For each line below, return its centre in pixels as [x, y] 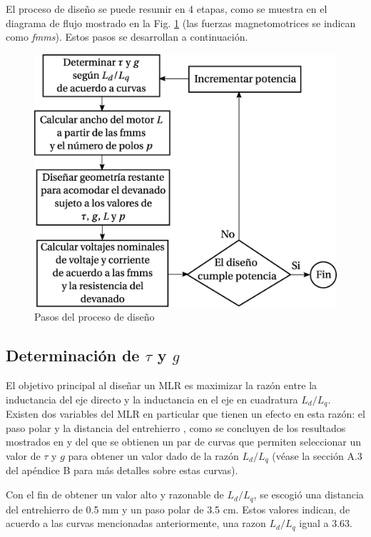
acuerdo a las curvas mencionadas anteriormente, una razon [136, 523]
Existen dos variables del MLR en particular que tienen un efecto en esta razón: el [185, 414]
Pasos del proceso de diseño [95, 317]
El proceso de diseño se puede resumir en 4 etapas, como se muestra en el [167, 9]
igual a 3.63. [326, 523]
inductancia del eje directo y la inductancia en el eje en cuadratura [152, 399]
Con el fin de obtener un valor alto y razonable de [115, 495]
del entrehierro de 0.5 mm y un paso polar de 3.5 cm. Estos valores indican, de [178, 509]
